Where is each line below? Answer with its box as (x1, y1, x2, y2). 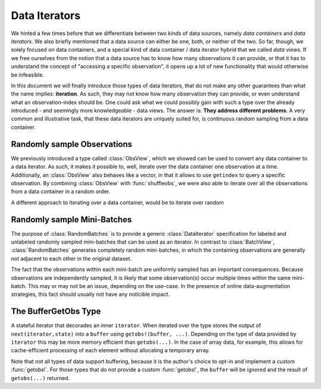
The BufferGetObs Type (11, 306, 101, 317)
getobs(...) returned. (11, 374, 70, 381)
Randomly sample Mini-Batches (11, 214, 132, 224)
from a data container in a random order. (11, 188, 111, 195)
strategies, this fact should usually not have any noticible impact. (11, 291, 170, 298)
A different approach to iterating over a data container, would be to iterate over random (11, 199, 224, 206)
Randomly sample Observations (11, 139, 133, 149)
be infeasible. (11, 71, 45, 78)
